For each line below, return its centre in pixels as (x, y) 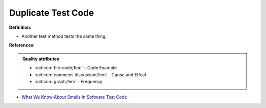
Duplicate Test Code (51, 13)
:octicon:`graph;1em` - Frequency (69, 81)
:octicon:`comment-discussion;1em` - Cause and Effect (91, 75)
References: (22, 45)
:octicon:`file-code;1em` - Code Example (76, 68)
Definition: (20, 27)
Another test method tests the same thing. (64, 36)
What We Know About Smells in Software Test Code (74, 97)
